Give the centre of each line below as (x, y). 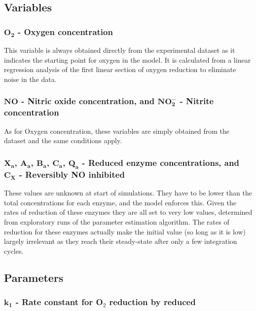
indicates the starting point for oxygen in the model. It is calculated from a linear (128, 59)
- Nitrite (197, 101)
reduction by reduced (152, 302)
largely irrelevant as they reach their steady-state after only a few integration (121, 241)
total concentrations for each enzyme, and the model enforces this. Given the (120, 202)
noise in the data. (30, 79)
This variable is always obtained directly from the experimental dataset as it (120, 50)
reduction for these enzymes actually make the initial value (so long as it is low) (125, 231)
